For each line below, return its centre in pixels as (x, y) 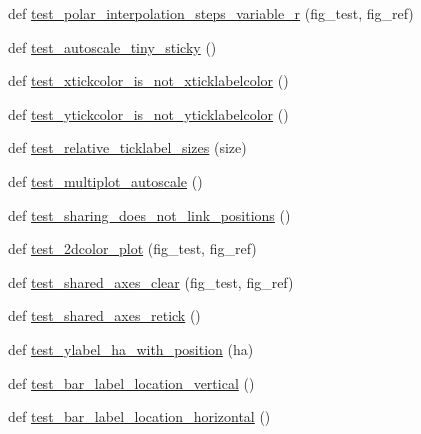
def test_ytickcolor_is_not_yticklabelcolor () (148, 113)
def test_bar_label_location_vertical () (131, 382)
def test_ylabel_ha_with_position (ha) (131, 348)
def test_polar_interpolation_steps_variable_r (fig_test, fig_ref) (211, 13)
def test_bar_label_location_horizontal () (139, 416)
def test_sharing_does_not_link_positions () (149, 214)
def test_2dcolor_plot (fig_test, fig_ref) (132, 248)
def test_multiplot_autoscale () (105, 180)
